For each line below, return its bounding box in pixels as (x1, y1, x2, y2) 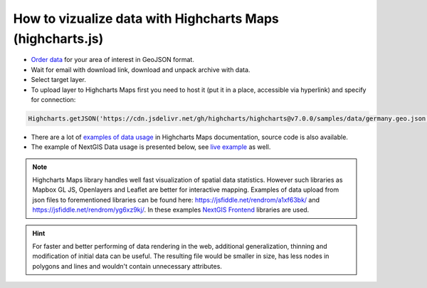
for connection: (31, 95, 76, 103)
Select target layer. (31, 76, 87, 84)
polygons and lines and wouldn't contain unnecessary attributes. (32, 262, 222, 270)
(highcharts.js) (13, 31, 104, 46)
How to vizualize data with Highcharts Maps (13, 11, 279, 26)
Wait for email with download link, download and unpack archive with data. (31, 65, 251, 74)
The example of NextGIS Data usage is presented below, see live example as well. (31, 143, 271, 151)
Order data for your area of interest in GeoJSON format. (31, 56, 195, 64)
